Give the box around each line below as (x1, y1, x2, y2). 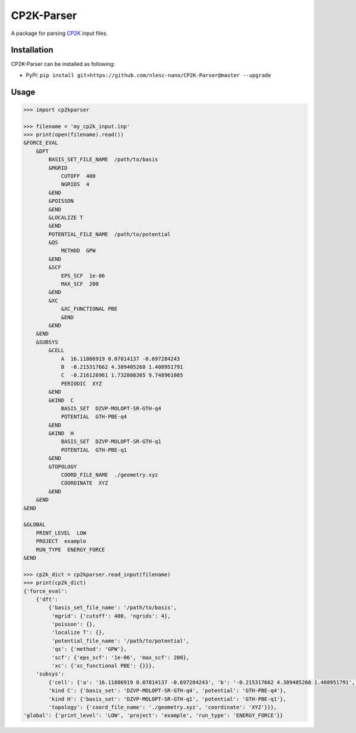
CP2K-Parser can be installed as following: (11, 60, 115, 68)
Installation (11, 45, 53, 55)
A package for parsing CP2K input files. (11, 30, 108, 37)
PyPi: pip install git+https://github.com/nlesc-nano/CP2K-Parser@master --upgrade (26, 71, 271, 78)
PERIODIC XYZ (61, 380, 102, 387)
